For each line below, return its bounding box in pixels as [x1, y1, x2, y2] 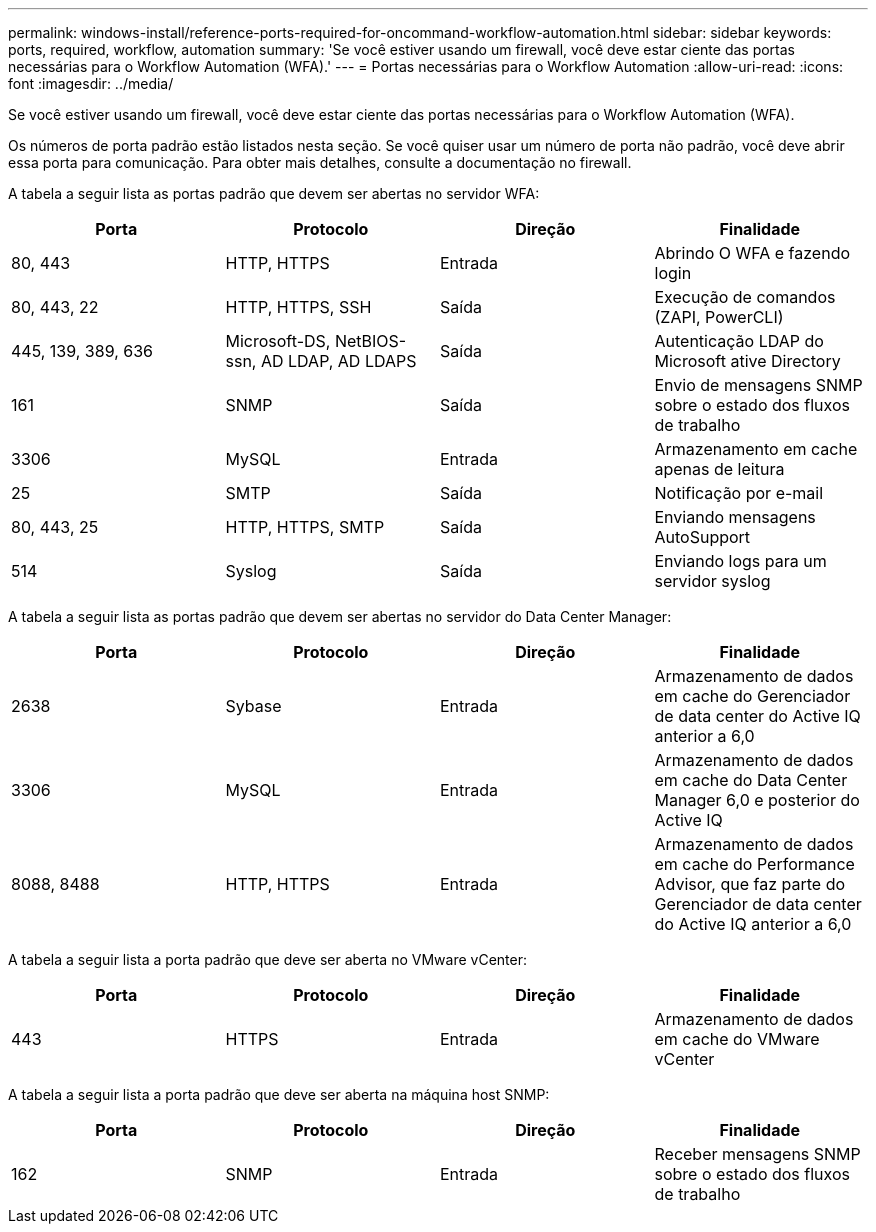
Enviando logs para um [654, 551, 827, 571]
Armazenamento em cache [654, 439, 858, 459]
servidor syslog [654, 571, 771, 591]
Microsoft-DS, [225, 331, 331, 351]
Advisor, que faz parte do [654, 874, 846, 894]
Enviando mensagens [654, 507, 816, 527]
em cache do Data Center [654, 770, 848, 790]
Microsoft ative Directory [654, 351, 841, 371]
